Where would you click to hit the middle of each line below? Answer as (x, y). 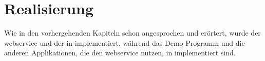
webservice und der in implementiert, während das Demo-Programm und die (125, 42)
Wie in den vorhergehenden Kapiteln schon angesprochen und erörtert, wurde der (132, 33)
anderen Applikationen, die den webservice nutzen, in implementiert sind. (120, 53)
